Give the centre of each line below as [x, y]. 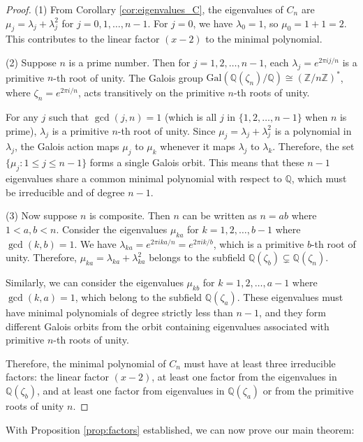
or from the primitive [308, 390]
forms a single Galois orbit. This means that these [197, 162]
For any [22, 117]
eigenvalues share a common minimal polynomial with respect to [144, 178]
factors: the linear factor [57, 377]
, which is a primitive [259, 243]
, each [276, 62]
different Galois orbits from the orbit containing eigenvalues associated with [168, 326]
